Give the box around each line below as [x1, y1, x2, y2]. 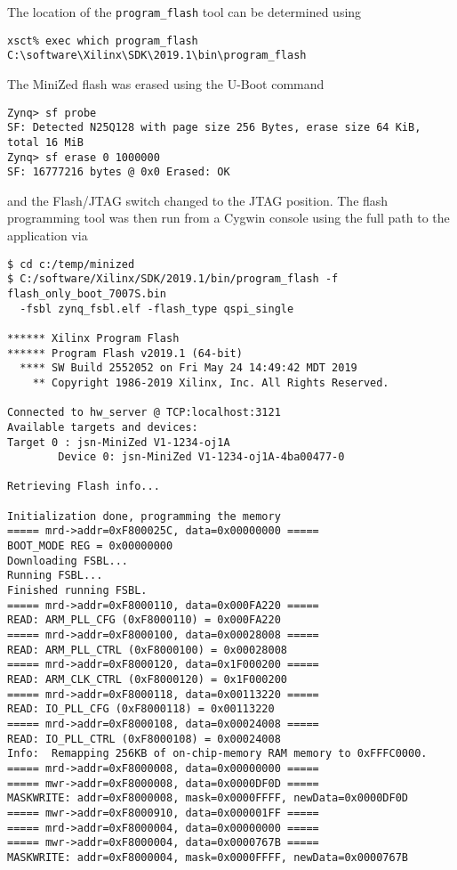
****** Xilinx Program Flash [7, 331, 180, 345]
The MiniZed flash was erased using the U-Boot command [7, 74, 325, 93]
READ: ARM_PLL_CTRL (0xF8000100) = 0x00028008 [7, 643, 287, 656]
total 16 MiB [7, 135, 84, 149]
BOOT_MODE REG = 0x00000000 [7, 540, 173, 553]
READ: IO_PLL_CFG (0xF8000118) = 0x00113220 [7, 703, 275, 716]
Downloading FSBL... [7, 554, 129, 567]
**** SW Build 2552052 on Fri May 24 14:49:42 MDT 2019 [20, 362, 357, 375]
